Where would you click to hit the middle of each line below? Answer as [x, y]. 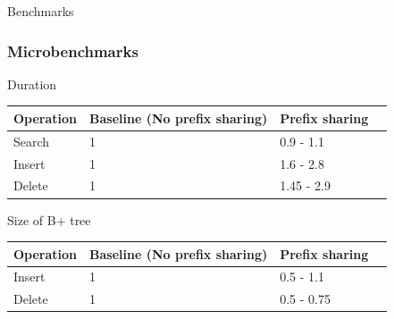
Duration [32, 84]
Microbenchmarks [73, 50]
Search [32, 141]
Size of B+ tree [49, 219]
